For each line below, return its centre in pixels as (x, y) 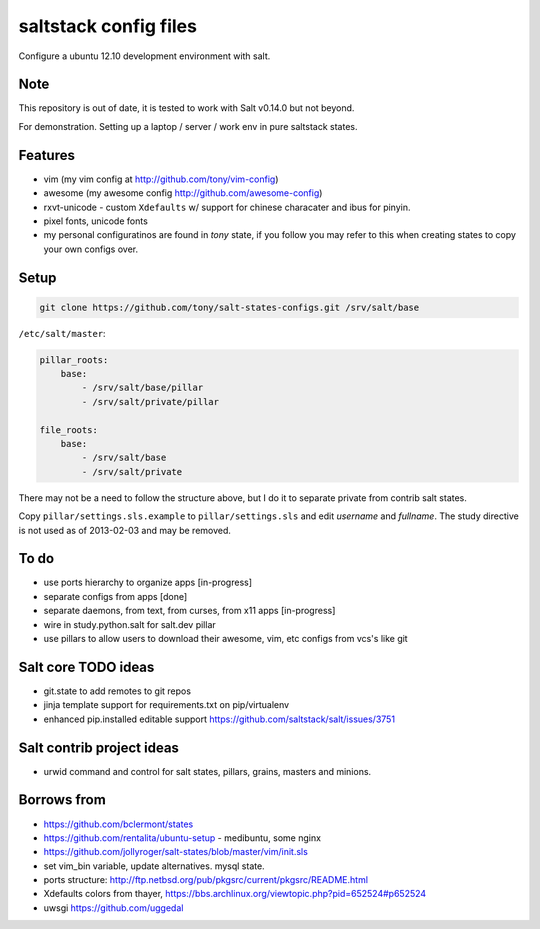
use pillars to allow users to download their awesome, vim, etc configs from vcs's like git (226, 639)
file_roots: (69, 429)
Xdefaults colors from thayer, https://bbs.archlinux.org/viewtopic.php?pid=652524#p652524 (235, 894)
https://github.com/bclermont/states (118, 824)
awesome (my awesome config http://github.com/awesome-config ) (183, 193)
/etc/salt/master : (62, 333)
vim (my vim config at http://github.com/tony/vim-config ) (161, 179)
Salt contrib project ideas (99, 747)
